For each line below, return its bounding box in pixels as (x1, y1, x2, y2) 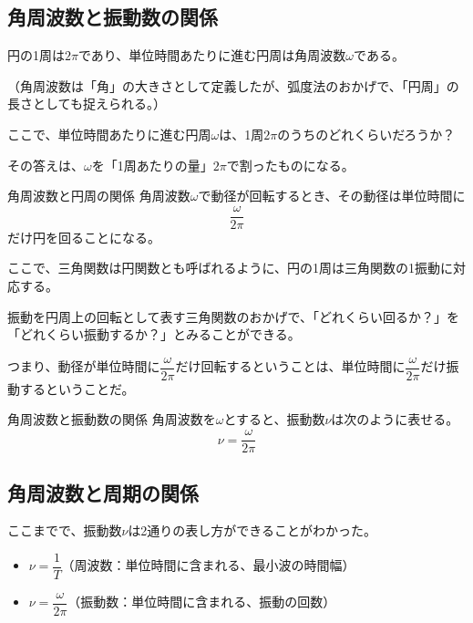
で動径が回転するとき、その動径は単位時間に (198, 186, 466, 205)
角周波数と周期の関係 (7, 478, 199, 506)
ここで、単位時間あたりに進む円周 (7, 124, 211, 143)
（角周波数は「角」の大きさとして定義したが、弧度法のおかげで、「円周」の (7, 76, 459, 95)
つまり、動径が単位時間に (7, 357, 160, 376)
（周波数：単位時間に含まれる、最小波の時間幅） (61, 556, 355, 575)
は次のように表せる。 (331, 410, 459, 429)
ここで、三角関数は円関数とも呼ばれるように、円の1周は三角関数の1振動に (7, 258, 454, 277)
